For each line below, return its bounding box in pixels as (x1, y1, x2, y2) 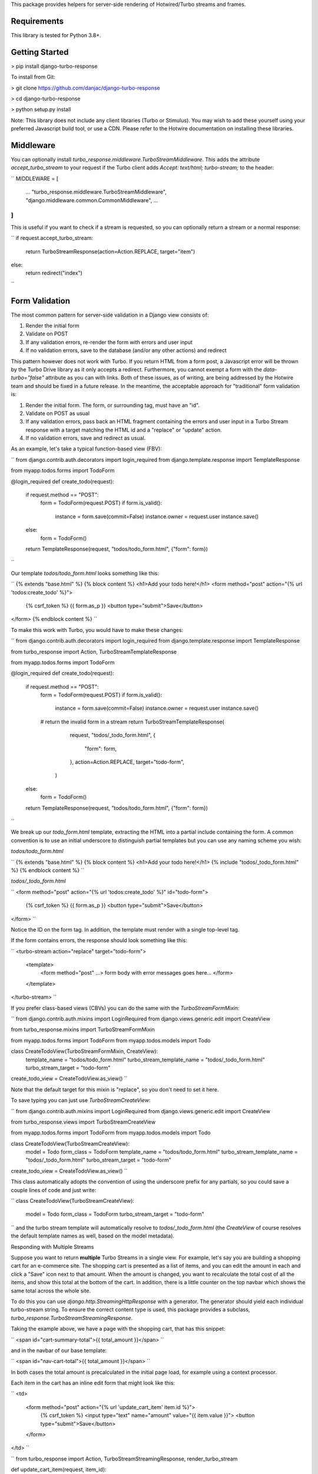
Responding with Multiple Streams (11, 1243, 94, 1250)
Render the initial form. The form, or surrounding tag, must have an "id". (25, 402, 200, 409)
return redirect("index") (25, 269, 82, 277)
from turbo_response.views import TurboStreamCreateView (11, 1118, 156, 1126)
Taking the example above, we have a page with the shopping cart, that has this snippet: (11, 1325, 226, 1332)
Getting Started (11, 47, 69, 57)
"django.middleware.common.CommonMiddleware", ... (25, 196, 158, 203)
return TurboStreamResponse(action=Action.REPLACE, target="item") (25, 248, 196, 255)
